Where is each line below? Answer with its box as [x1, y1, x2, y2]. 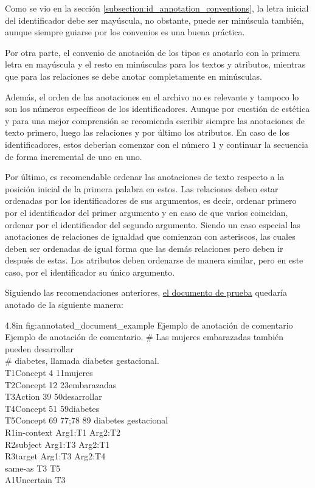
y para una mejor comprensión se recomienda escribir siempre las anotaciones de [5, 114, 305, 127]
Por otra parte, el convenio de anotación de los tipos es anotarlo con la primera [5, 46, 300, 58]
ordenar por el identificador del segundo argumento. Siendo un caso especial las [5, 218, 300, 231]
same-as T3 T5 [5, 461, 61, 474]
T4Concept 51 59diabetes [5, 402, 100, 414]
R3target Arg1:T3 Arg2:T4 [5, 450, 106, 462]
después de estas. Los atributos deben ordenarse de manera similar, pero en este [5, 254, 303, 267]
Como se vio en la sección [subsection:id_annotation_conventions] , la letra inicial [5, 2, 309, 14]
